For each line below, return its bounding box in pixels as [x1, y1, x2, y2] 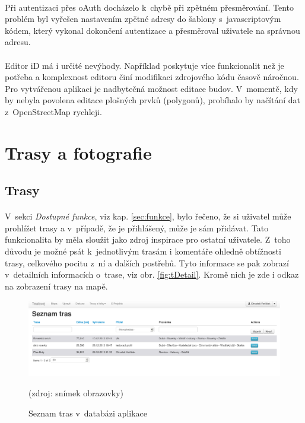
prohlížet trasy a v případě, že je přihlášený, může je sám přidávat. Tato [5, 221, 269, 234]
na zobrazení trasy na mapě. [5, 279, 108, 292]
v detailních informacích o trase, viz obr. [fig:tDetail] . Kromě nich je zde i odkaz [5, 268, 299, 281]
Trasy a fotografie [5, 140, 152, 164]
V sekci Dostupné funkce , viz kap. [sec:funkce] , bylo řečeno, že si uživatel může [5, 210, 291, 222]
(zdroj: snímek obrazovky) [28, 386, 124, 399]
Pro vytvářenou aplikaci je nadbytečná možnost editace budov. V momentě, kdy [5, 82, 298, 94]
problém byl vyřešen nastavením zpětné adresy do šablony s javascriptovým [5, 12, 281, 25]
